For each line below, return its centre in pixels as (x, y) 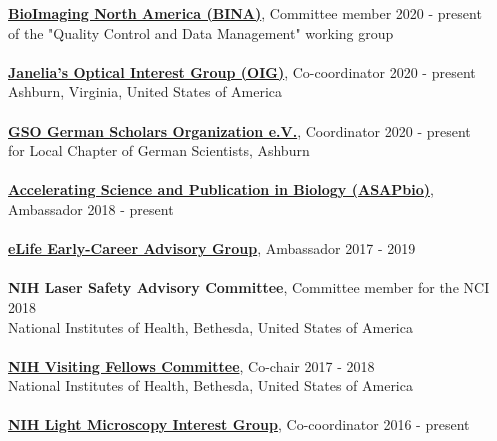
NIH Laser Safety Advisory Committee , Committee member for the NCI (249, 287)
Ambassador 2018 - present (91, 208)
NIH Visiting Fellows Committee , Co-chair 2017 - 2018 (191, 365)
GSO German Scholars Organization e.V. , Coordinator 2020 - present (239, 130)
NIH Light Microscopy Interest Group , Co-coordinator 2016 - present (239, 424)
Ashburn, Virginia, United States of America (145, 91)
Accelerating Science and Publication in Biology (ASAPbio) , (221, 189)
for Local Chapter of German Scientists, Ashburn (159, 150)
